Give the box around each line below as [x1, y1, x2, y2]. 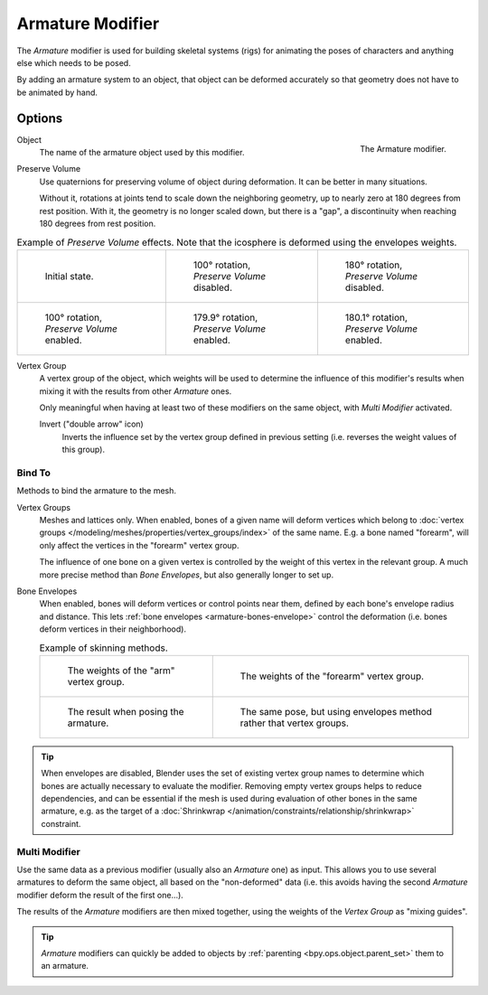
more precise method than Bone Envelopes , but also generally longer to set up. [39, 569, 334, 580]
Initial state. [44, 269, 94, 282]
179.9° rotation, [192, 311, 258, 324]
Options [16, 110, 63, 126]
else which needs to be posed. [16, 57, 131, 68]
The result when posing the [67, 705, 184, 718]
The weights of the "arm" [67, 664, 175, 677]
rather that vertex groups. [239, 717, 350, 729]
